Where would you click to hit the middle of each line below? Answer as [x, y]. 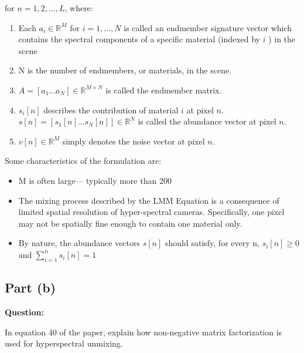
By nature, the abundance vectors [79, 243]
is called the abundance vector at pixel [207, 121]
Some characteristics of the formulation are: [83, 161]
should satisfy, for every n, [212, 243]
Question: [24, 312]
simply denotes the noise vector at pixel [134, 141]
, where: [79, 8]
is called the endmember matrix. [164, 90]
